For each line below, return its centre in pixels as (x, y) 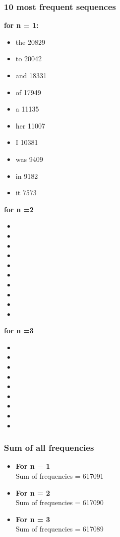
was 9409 (29, 159)
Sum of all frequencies (49, 448)
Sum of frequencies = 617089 (60, 529)
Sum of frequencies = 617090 (60, 502)
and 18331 (31, 75)
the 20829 (30, 42)
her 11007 (30, 125)
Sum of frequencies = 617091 (60, 476)
